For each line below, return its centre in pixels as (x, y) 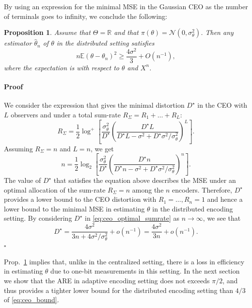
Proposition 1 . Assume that (47, 32)
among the (148, 189)
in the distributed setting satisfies (105, 43)
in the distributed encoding (193, 208)
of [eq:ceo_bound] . (31, 300)
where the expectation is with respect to (62, 67)
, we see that (222, 218)
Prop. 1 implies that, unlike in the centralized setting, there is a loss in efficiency (124, 261)
